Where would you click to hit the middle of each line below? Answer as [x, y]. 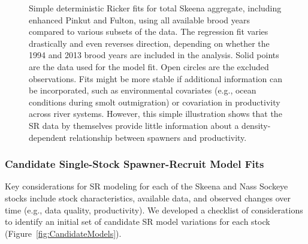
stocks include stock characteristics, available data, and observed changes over [148, 198]
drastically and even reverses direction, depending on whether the [149, 43]
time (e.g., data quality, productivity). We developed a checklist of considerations [154, 210]
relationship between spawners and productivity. [158, 137]
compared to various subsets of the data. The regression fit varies [149, 31]
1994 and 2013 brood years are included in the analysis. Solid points [154, 55]
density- [256, 125]
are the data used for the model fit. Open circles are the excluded [149, 66]
